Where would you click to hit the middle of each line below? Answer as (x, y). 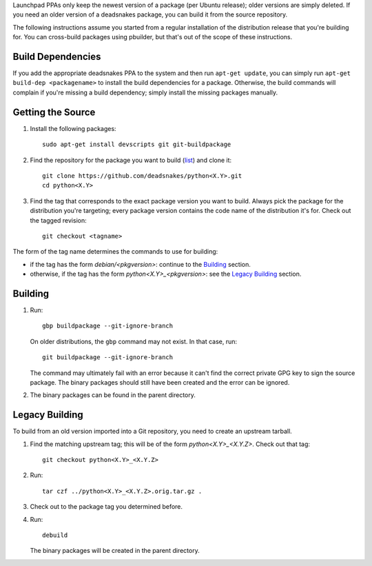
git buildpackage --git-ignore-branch (108, 357)
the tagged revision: (58, 220)
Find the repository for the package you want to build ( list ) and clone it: (131, 160)
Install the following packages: (73, 128)
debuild (55, 535)
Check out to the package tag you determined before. (106, 507)
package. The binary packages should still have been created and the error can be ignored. (160, 382)
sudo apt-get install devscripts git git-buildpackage (137, 144)
